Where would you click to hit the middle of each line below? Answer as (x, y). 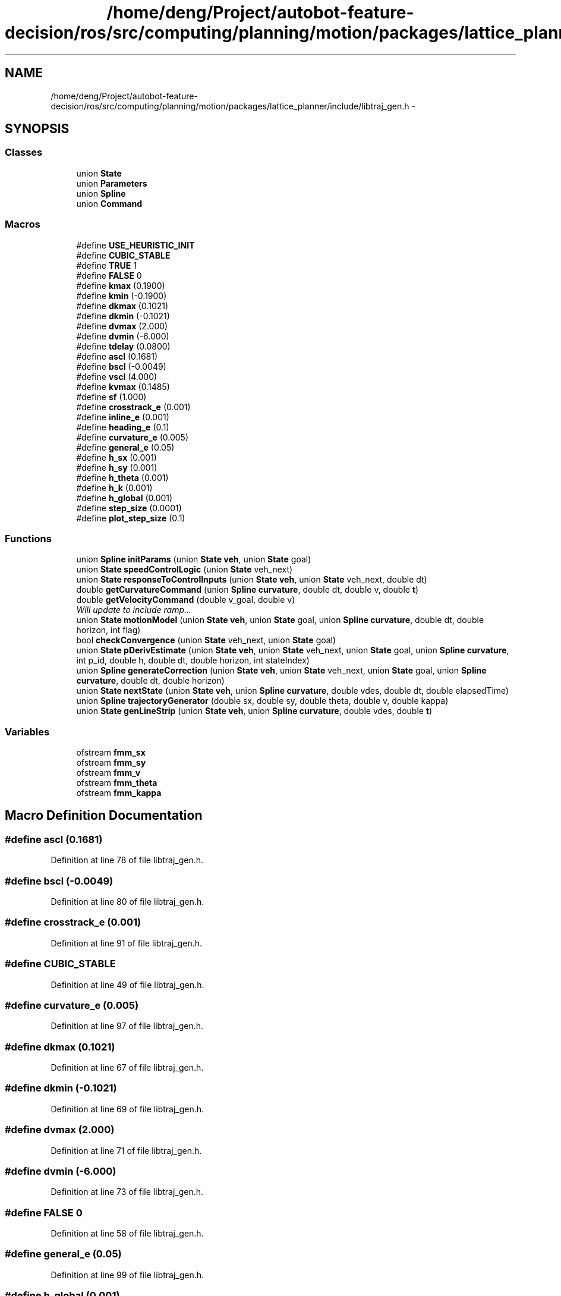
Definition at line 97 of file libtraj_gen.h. (127, 1026)
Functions (28, 538)
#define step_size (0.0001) (129, 508)
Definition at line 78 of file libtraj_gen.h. (127, 860)
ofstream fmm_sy (111, 763)
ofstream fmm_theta (117, 783)
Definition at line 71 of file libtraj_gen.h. (126, 1150)
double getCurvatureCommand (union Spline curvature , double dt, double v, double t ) (248, 590)
